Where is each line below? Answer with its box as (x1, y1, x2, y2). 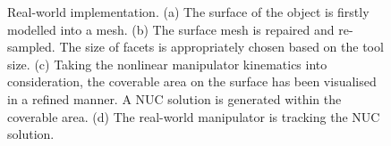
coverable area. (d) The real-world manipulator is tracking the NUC (7, 107, 380, 126)
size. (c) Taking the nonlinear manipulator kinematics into (7, 54, 327, 73)
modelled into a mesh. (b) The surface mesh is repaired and (7, 20, 335, 38)
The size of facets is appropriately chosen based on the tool (59, 37, 384, 56)
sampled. (7, 37, 55, 56)
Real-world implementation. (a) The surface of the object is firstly (7, 3, 370, 20)
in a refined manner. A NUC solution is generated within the (7, 89, 342, 108)
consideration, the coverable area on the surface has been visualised (7, 72, 377, 91)
